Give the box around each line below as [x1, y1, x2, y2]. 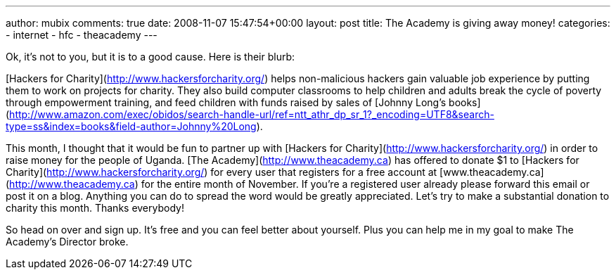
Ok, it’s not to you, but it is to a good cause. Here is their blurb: [6, 51, 295, 63]
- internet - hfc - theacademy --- [6, 29, 158, 41]
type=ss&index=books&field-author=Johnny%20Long [6, 120, 257, 132]
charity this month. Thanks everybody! [6, 202, 184, 214]
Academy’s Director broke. [6, 236, 129, 248]
